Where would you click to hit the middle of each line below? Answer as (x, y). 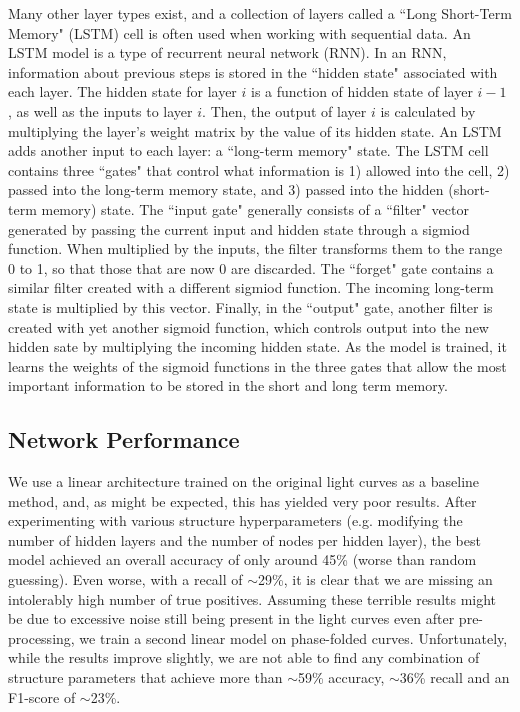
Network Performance (124, 439)
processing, (41, 637)
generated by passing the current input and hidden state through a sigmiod (239, 228)
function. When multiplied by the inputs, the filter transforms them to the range (255, 248)
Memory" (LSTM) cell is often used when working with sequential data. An (239, 32)
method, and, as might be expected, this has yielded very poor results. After (242, 500)
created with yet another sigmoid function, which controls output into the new (248, 326)
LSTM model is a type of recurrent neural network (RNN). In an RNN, (227, 52)
